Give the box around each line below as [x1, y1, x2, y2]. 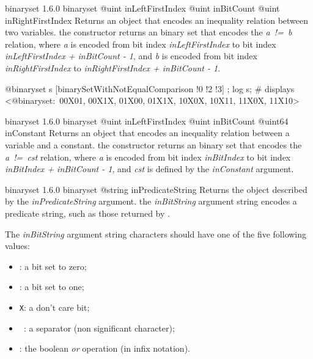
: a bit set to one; [19, 280, 84, 293]
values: [5, 239, 30, 252]
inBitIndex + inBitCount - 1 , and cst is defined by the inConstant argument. [5, 162, 294, 175]
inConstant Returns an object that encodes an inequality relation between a [5, 126, 290, 139]
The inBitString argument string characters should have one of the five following [5, 227, 307, 240]
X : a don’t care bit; [19, 300, 90, 313]
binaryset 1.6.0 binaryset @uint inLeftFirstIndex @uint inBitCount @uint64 [5, 114, 289, 127]
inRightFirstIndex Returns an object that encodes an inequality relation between [5, 13, 309, 26]
